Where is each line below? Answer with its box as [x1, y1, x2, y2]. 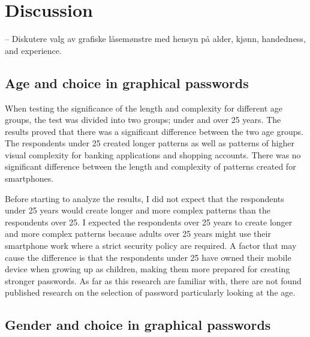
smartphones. [5, 172, 54, 185]
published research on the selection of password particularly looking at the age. [5, 286, 296, 299]
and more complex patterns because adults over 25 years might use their [5, 227, 271, 240]
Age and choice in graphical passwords [5, 73, 249, 92]
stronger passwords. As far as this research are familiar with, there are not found [5, 274, 302, 287]
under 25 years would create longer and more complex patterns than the [5, 204, 270, 216]
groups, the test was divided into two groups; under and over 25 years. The [5, 113, 281, 126]
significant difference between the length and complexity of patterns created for [5, 160, 296, 173]
